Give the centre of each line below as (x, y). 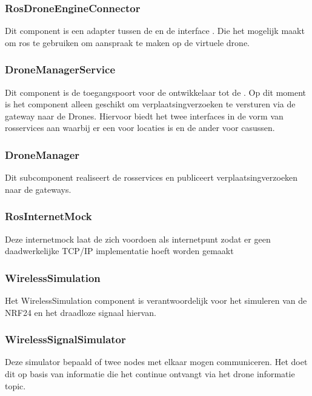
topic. (15, 385)
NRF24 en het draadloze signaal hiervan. (81, 312)
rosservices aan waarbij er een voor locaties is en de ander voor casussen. (140, 128)
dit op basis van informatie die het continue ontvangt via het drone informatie (150, 374)
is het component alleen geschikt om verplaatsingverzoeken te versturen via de (150, 104)
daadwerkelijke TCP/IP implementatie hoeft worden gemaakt (119, 251)
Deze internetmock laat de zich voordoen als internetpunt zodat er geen (138, 239)
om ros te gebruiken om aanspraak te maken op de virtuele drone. (127, 42)
